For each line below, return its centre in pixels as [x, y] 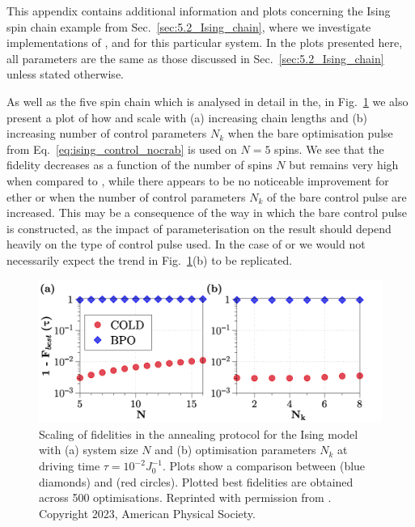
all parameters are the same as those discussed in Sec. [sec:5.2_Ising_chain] [195, 58]
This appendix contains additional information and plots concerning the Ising [199, 11]
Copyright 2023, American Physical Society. [147, 513]
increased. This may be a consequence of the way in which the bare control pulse [207, 212]
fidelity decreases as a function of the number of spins [140, 165]
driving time [70, 466]
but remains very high [344, 165]
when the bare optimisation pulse [310, 133]
